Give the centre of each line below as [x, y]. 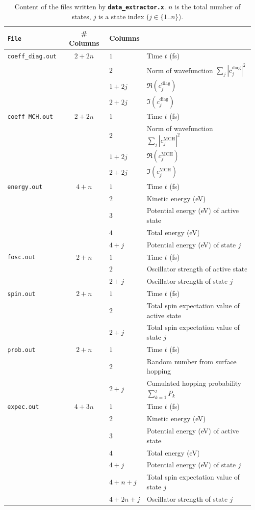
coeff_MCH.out [30, 117]
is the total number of [208, 6]
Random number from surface [191, 361]
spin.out [22, 294]
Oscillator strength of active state [197, 269]
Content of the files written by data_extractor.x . [90, 6]
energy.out [25, 187]
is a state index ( [124, 16]
